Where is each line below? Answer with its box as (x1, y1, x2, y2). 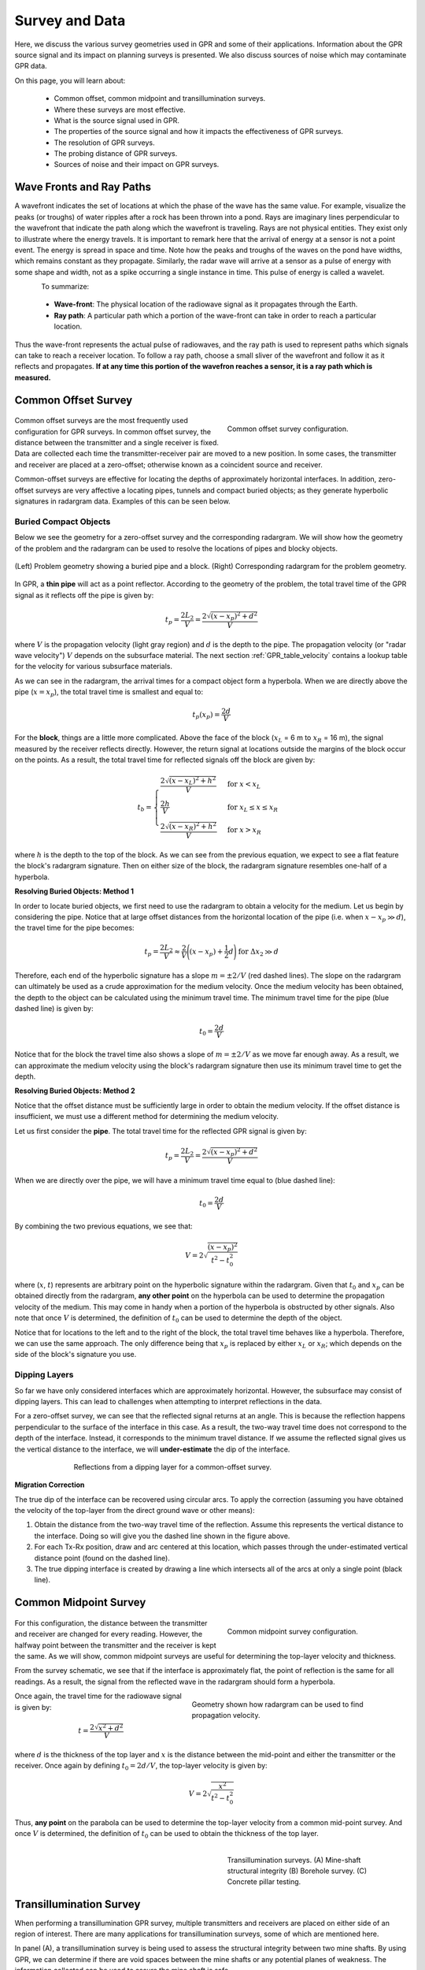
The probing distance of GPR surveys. (54, 149, 178, 158)
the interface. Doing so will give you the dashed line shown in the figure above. (34, 1531, 290, 1541)
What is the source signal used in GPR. (54, 115, 180, 125)
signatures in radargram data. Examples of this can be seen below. (14, 496, 231, 506)
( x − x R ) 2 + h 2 (168, 820, 216, 833)
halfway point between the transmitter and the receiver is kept (14, 1640, 216, 1650)
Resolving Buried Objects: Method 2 (14, 1086, 135, 1095)
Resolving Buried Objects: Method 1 (14, 886, 134, 896)
